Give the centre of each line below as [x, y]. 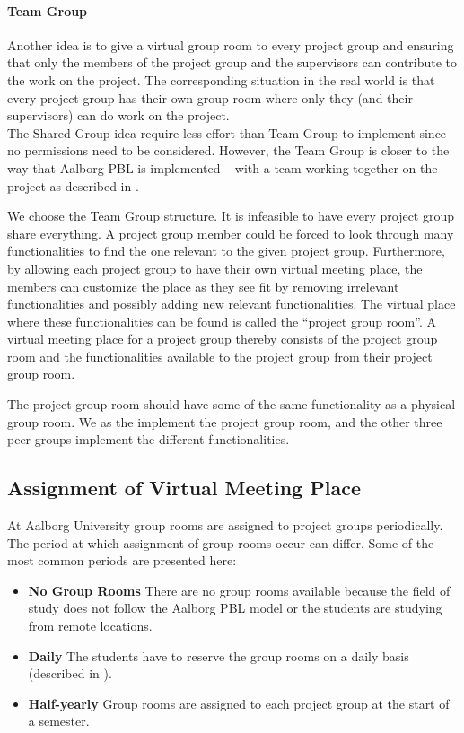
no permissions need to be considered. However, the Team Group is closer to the [228, 150]
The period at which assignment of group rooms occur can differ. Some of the [221, 542]
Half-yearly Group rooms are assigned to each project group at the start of [239, 703]
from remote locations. [90, 626]
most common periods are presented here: [122, 560]
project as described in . [73, 185]
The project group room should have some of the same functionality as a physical [232, 404]
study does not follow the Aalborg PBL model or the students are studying [235, 608]
